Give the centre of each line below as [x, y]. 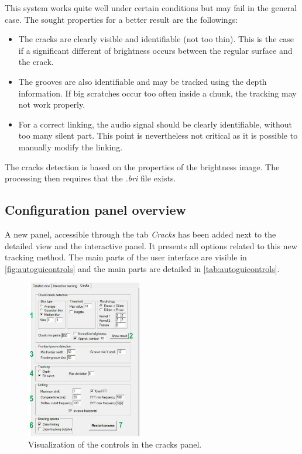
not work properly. [52, 104]
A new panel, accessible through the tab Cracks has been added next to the [140, 234]
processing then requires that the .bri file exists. [90, 178]
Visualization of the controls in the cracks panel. [115, 444]
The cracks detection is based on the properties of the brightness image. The [142, 166]
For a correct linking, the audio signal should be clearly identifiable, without [155, 124]
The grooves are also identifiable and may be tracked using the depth [143, 81]
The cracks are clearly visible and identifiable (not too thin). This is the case [156, 39]
